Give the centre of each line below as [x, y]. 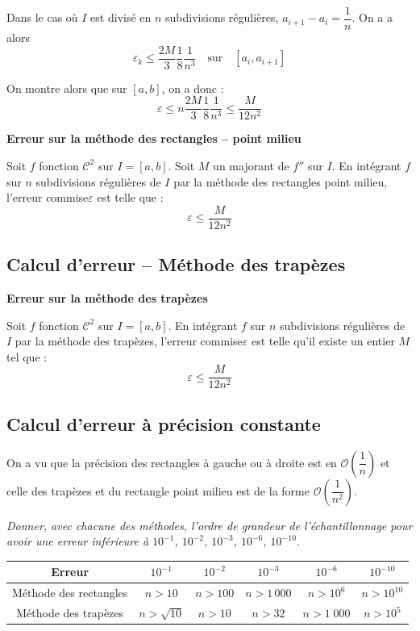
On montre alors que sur [67, 88]
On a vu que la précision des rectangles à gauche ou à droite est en [172, 462]
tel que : [27, 356]
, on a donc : [193, 88]
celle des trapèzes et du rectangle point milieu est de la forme [158, 490]
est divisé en [121, 17]
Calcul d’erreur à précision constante [164, 423]
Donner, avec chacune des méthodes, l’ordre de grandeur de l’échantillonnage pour [210, 525]
